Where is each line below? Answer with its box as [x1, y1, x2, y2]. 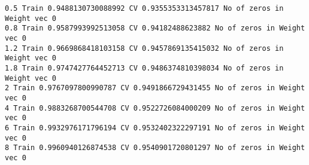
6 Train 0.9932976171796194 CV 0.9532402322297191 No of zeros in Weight [5, 123, 305, 132]
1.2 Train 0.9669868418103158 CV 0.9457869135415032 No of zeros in [5, 44, 284, 53]
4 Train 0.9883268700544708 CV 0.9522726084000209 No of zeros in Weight [5, 103, 305, 112]
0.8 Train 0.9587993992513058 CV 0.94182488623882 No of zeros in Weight [5, 24, 305, 33]
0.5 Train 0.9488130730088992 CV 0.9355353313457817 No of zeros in [5, 4, 284, 13]
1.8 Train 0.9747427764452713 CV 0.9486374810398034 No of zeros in [5, 63, 284, 72]
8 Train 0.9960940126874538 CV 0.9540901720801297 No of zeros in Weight [5, 143, 305, 152]
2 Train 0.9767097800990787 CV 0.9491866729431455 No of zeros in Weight [5, 84, 305, 93]
